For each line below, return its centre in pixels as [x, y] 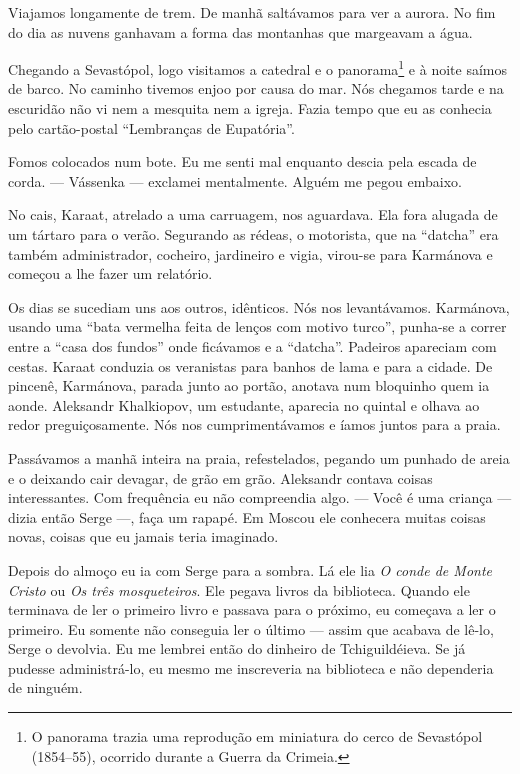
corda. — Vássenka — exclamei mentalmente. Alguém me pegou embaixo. [235, 180]
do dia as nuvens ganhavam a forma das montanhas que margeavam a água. [240, 31]
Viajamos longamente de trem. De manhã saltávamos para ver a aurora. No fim [252, 12]
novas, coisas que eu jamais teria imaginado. [143, 536]
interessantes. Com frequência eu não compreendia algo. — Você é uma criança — [260, 497]
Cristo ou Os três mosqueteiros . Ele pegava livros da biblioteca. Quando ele [239, 589]
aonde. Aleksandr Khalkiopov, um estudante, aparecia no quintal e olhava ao [244, 404]
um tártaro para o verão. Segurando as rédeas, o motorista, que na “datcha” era [253, 234]
